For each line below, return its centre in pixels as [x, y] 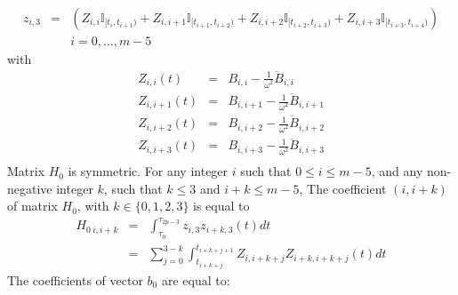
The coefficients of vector [75, 279]
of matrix [32, 206]
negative [30, 188]
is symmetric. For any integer [148, 171]
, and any [397, 171]
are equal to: [196, 279]
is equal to [221, 206]
